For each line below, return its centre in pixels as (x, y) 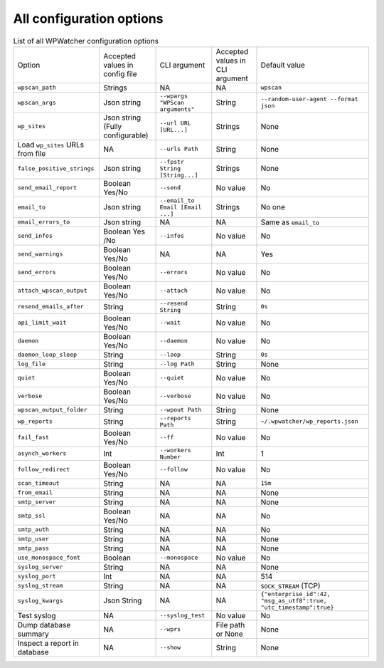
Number (170, 457)
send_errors (37, 272)
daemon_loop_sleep (47, 355)
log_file (32, 364)
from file (32, 153)
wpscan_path (37, 88)
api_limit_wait (42, 323)
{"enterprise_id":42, (295, 594)
